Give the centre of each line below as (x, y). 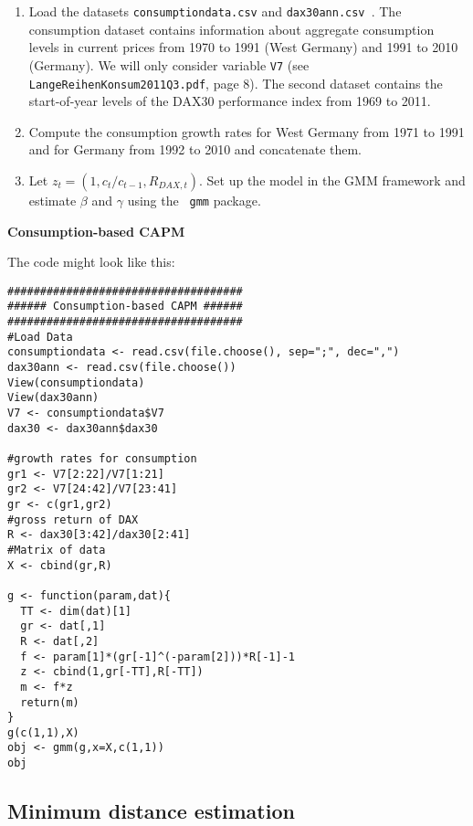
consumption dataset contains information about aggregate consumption (231, 29)
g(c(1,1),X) (43, 732)
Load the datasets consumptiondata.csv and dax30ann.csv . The (215, 11)
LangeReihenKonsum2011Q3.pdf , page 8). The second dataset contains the (236, 83)
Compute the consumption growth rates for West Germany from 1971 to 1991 (247, 131)
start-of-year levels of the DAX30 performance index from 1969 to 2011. (230, 101)
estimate (53, 200)
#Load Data (40, 337)
